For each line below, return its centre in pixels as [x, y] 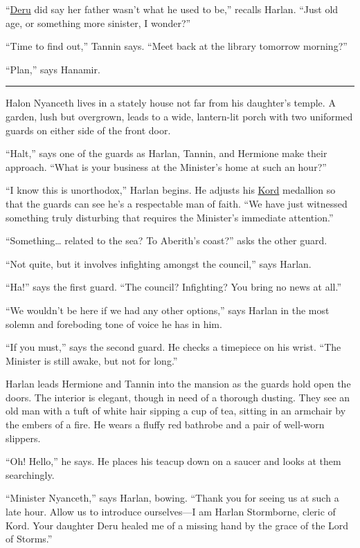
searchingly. [30, 474]
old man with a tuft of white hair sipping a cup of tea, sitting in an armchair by [176, 411]
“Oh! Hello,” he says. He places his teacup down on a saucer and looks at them [173, 461]
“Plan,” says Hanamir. [53, 69]
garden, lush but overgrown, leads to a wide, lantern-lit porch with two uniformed [179, 116]
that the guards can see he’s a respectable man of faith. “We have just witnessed [177, 203]
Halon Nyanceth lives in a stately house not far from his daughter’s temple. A [171, 103]
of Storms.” [29, 539]
